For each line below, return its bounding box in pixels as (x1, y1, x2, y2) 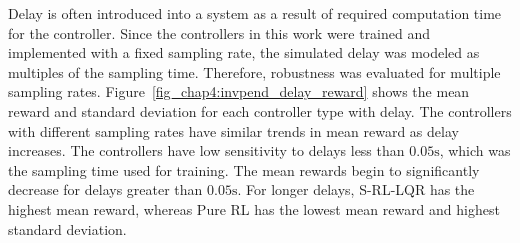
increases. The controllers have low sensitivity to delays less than (8, 140, 405, 161)
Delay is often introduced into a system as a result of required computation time (8, 3, 502, 23)
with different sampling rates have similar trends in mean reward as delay (8, 120, 459, 141)
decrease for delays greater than (8, 179, 203, 200)
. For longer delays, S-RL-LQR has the (237, 179, 475, 200)
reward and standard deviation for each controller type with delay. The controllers (8, 100, 512, 121)
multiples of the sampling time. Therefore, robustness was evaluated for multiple (8, 61, 501, 82)
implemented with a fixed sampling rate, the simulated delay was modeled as (8, 42, 480, 63)
